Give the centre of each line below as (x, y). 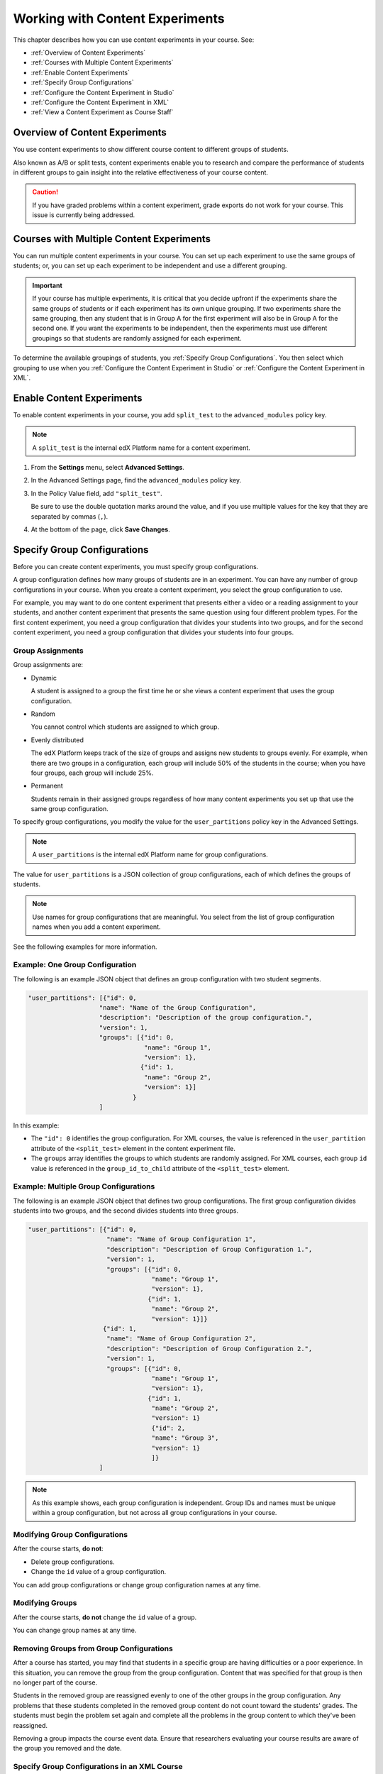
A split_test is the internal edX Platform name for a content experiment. (141, 448)
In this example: (36, 1125)
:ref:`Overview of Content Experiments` (88, 53)
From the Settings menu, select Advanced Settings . (107, 468)
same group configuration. (70, 809)
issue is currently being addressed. (84, 215)
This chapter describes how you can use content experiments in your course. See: (134, 40)
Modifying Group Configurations (70, 1534)
